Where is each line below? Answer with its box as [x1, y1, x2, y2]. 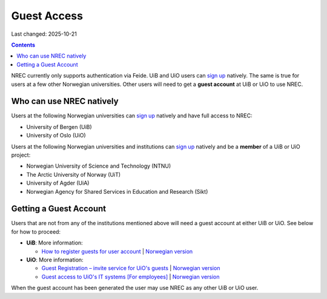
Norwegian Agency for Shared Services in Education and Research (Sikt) [26, 188, 208, 195]
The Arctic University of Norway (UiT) [26, 171, 121, 178]
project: [11, 151, 31, 159]
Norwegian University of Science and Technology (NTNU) [26, 162, 171, 169]
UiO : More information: [26, 256, 84, 263]
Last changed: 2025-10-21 [11, 30, 77, 38]
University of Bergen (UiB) [26, 123, 92, 130]
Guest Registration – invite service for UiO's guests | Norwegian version [41, 264, 220, 272]
